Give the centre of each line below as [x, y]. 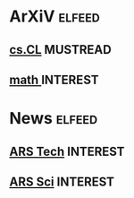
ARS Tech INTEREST [67, 151]
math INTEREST [54, 79]
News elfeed [54, 119]
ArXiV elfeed [55, 17]
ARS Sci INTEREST [62, 181]
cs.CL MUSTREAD [60, 50]
